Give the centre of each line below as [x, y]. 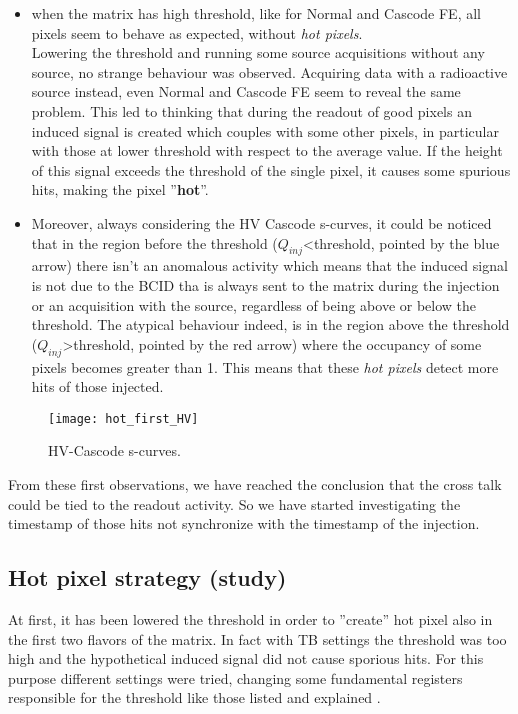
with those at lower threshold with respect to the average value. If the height [267, 150]
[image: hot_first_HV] [123, 418]
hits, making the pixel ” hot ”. [120, 189]
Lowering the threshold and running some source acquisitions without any [258, 52]
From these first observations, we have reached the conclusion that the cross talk [255, 483]
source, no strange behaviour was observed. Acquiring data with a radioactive [269, 71]
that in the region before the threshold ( [154, 242]
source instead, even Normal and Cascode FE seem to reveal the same [246, 91]
